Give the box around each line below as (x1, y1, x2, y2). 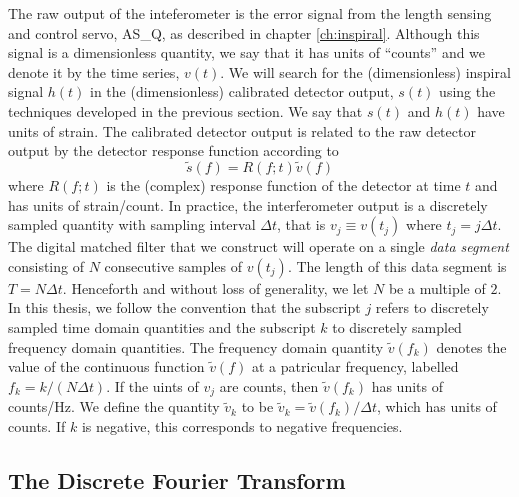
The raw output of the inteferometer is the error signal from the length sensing (8, 3, 492, 23)
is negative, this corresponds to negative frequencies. (81, 415, 403, 436)
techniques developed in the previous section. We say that (8, 100, 363, 121)
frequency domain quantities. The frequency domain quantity (8, 336, 384, 357)
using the (439, 81, 496, 102)
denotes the (436, 336, 507, 357)
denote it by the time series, (8, 61, 180, 82)
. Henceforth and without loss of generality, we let (62, 277, 369, 298)
